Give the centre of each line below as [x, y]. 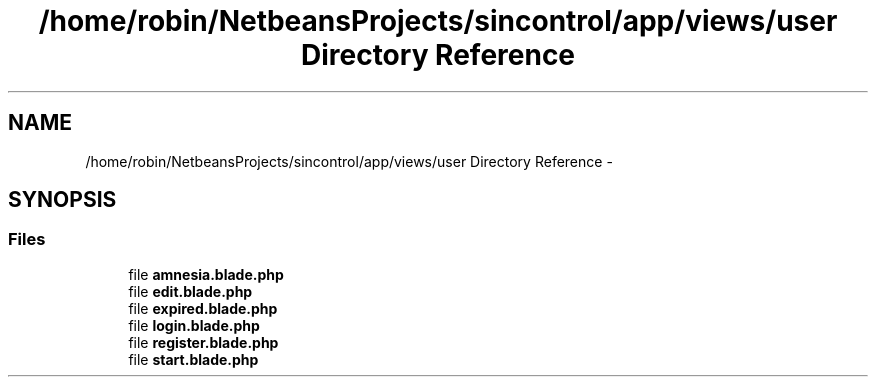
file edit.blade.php [190, 291]
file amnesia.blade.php [206, 274]
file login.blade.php [194, 325]
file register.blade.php [203, 342]
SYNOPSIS [62, 200]
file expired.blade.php [203, 308]
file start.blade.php [193, 359]
